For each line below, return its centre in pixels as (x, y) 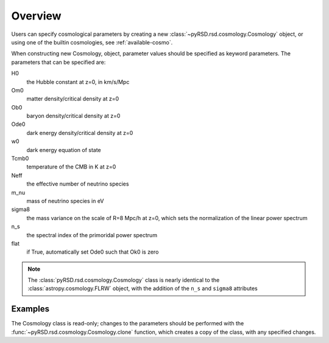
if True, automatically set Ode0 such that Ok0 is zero (93, 252)
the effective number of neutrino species (78, 184)
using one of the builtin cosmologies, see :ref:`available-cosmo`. (92, 42)
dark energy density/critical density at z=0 (80, 133)
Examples (30, 309)
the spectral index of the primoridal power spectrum (92, 235)
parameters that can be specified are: (58, 62)
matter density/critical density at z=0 (73, 99)
